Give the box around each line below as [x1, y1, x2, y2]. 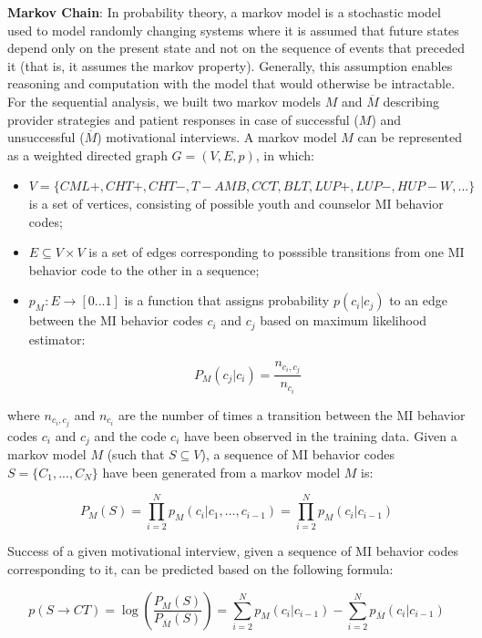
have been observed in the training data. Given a [184, 426, 457, 445]
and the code [94, 426, 167, 445]
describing [383, 91, 439, 110]
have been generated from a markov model [102, 462, 341, 481]
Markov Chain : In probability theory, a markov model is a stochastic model [7, 3, 441, 21]
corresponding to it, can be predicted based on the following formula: [7, 560, 394, 579]
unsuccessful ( [7, 128, 85, 147]
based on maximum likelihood [260, 311, 427, 330]
